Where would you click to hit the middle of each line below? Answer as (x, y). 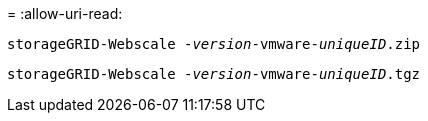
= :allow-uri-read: (65, 13)
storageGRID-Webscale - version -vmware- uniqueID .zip (214, 44)
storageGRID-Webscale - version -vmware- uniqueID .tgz (214, 74)
